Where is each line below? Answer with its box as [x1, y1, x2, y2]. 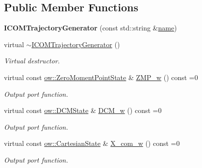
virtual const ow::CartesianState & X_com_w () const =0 [4, 138, 180, 148]
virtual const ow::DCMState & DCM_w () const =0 [4, 105, 162, 115]
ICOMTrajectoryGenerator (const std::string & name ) [4, 23, 177, 33]
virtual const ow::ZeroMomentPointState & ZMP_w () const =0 [4, 72, 198, 82]
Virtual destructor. [4, 56, 60, 66]
